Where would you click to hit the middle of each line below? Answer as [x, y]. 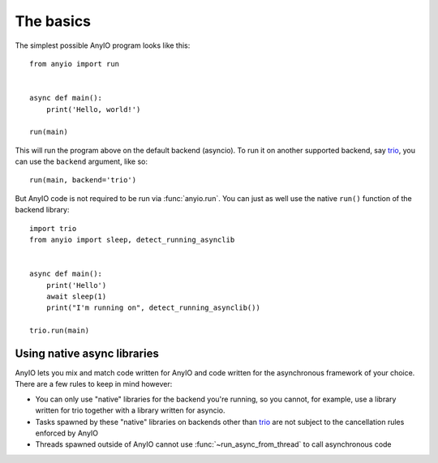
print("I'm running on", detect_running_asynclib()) [153, 308]
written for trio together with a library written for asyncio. [131, 410]
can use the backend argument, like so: [81, 161]
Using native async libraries [87, 353]
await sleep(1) [76, 296]
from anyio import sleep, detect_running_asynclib [132, 240]
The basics [53, 21]
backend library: [42, 210]
